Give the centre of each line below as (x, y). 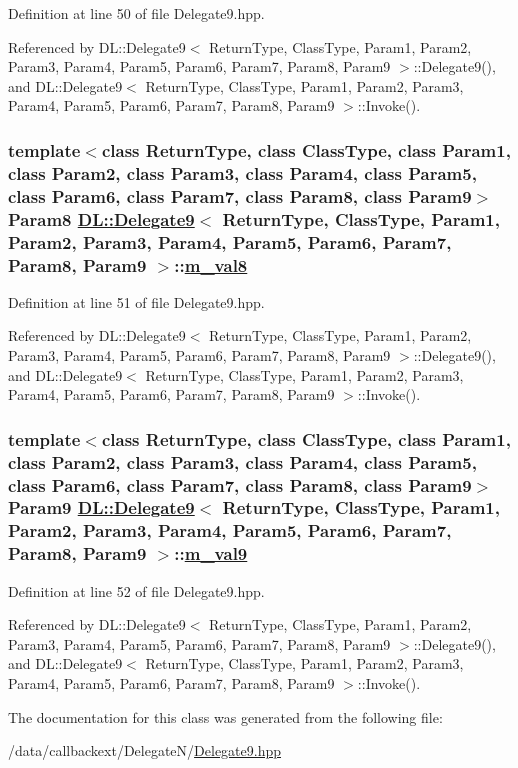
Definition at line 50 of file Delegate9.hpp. (136, 13)
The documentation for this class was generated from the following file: (225, 716)
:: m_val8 (211, 264)
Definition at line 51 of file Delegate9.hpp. (136, 301)
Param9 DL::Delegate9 (101, 507)
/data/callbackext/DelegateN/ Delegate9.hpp (145, 750)
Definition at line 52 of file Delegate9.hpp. (136, 590)
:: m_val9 (211, 553)
